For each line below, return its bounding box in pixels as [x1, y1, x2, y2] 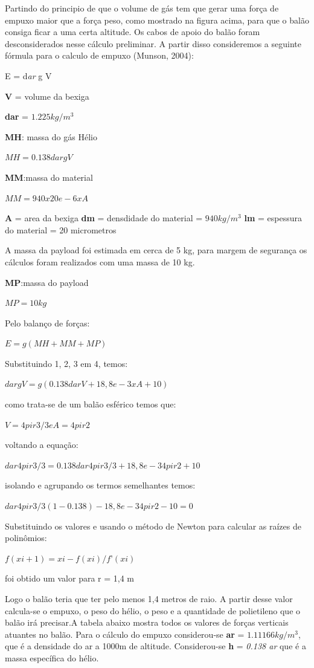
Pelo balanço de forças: [5, 316, 90, 329]
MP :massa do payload [5, 276, 89, 288]
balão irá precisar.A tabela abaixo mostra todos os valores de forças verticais [5, 616, 289, 629]
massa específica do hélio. [5, 651, 99, 664]
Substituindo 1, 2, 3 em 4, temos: [5, 357, 128, 369]
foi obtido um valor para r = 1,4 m [5, 572, 135, 585]
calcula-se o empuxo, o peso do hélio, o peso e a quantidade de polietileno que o [5, 604, 301, 617]
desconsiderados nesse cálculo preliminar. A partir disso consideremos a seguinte [5, 37, 301, 50]
